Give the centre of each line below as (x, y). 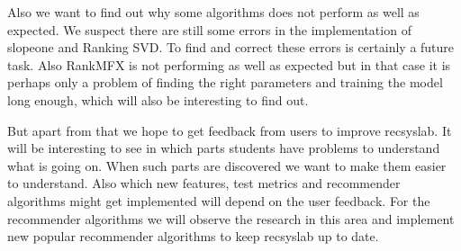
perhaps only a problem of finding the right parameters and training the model (225, 82)
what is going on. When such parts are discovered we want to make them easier (227, 165)
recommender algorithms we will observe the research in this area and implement (231, 218)
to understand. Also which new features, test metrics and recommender (204, 183)
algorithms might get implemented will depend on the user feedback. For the (219, 200)
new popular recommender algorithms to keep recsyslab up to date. (193, 236)
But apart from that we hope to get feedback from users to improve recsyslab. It (230, 130)
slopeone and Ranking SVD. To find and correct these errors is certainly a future (231, 47)
